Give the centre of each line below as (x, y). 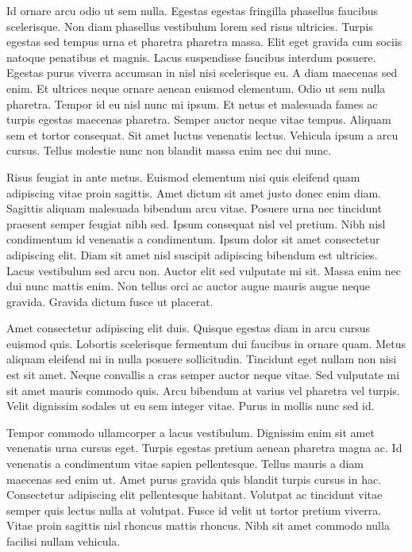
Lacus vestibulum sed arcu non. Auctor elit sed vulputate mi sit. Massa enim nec (204, 270)
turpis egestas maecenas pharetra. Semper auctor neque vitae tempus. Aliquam (199, 119)
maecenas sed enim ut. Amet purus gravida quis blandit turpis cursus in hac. (194, 479)
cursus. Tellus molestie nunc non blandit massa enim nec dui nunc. (169, 150)
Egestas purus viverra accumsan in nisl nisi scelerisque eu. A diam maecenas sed (202, 73)
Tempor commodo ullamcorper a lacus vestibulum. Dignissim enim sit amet (191, 432)
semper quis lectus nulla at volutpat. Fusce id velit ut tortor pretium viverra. (194, 510)
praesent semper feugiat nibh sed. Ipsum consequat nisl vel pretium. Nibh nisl (196, 223)
